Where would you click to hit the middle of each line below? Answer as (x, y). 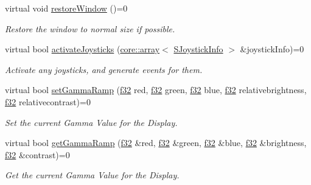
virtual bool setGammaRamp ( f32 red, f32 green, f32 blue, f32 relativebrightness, (156, 90)
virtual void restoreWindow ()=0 (66, 8)
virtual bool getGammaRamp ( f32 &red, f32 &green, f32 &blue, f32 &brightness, (156, 143)
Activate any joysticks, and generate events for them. (104, 69)
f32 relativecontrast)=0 (48, 101)
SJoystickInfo (198, 49)
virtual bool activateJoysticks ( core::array (82, 49)
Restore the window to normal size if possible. (90, 28)
